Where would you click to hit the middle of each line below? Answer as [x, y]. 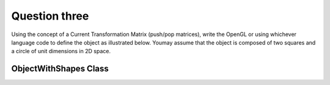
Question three [50, 16]
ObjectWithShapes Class [60, 69]
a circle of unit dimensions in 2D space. [61, 51]
